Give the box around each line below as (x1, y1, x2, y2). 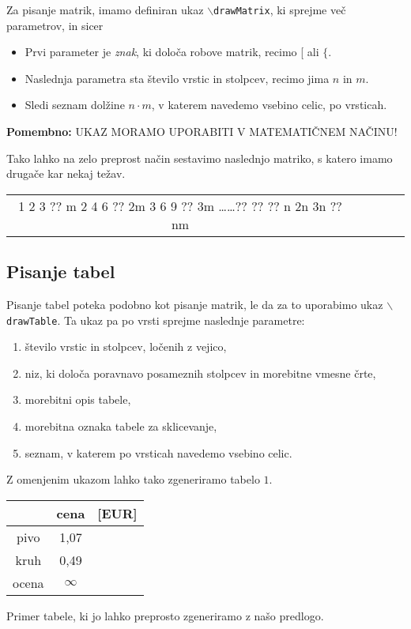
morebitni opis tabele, (25, 391, 131, 408)
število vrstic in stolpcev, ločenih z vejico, (25, 338, 227, 355)
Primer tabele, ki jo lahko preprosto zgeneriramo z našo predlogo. (6, 607, 324, 623)
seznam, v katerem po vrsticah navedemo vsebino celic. (25, 444, 292, 461)
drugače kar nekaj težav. (6, 165, 126, 182)
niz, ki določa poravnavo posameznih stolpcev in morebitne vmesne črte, (25, 364, 376, 381)
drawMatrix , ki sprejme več (213, 2, 346, 17)
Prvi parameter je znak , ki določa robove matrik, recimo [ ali (25, 43, 319, 60)
